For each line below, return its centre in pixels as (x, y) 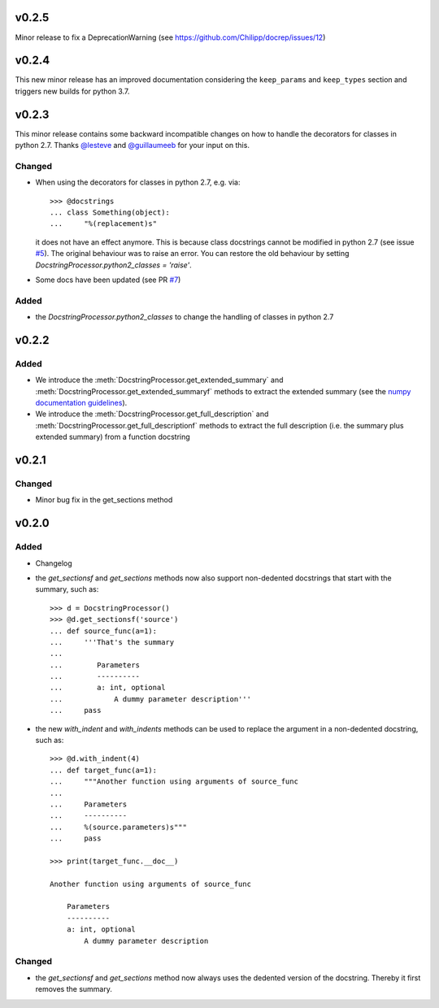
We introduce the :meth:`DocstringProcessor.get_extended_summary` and (159, 380)
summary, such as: (67, 589)
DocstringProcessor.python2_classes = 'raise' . (114, 265)
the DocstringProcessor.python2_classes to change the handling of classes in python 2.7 (185, 317)
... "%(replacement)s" (104, 224)
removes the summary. (74, 989)
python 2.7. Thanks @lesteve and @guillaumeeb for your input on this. (132, 146)
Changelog (54, 563)
